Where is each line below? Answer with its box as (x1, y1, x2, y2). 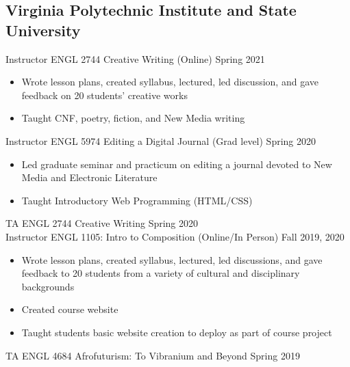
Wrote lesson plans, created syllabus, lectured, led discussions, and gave (21, 252, 323, 267)
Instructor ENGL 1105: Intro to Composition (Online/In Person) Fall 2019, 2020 (5, 229, 345, 243)
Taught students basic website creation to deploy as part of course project (21, 325, 332, 339)
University (5, 19, 81, 40)
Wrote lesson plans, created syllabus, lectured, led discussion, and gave (21, 74, 318, 89)
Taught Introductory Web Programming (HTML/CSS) (21, 193, 253, 207)
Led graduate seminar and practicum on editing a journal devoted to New (21, 157, 332, 171)
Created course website (21, 302, 118, 316)
